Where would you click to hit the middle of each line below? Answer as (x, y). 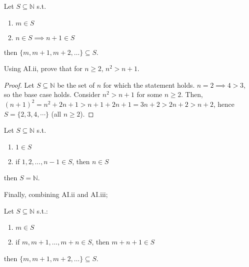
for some (149, 94)
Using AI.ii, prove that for (43, 68)
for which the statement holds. (149, 85)
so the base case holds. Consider (52, 94)
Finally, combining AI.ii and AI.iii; (56, 194)
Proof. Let (19, 85)
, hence (224, 104)
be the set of (76, 85)
